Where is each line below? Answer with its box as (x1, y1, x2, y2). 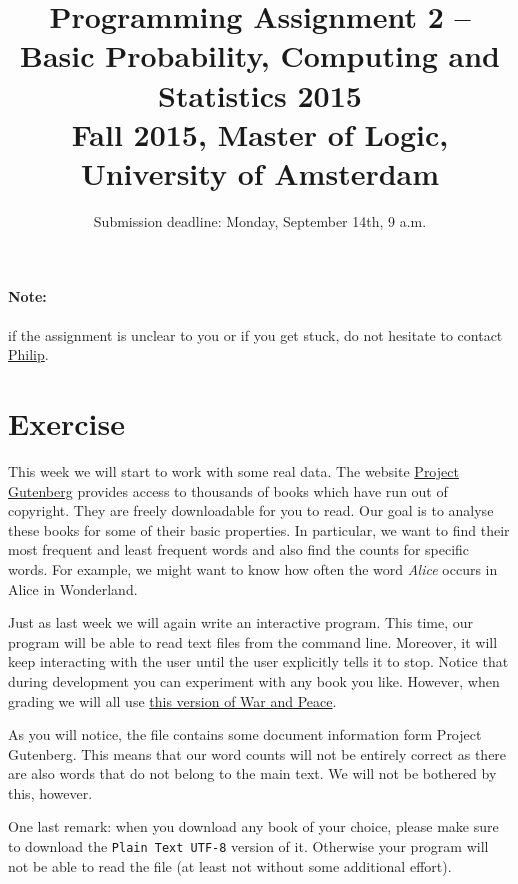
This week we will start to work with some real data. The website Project (8, 460, 459, 481)
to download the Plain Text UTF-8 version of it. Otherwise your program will (8, 836, 489, 857)
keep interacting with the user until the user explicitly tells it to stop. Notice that (8, 651, 509, 672)
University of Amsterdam (80, 152, 440, 193)
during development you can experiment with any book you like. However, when (8, 670, 500, 691)
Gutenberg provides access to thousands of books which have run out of (8, 480, 448, 501)
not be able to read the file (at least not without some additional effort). (8, 855, 452, 876)
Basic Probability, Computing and (19, 35, 500, 76)
